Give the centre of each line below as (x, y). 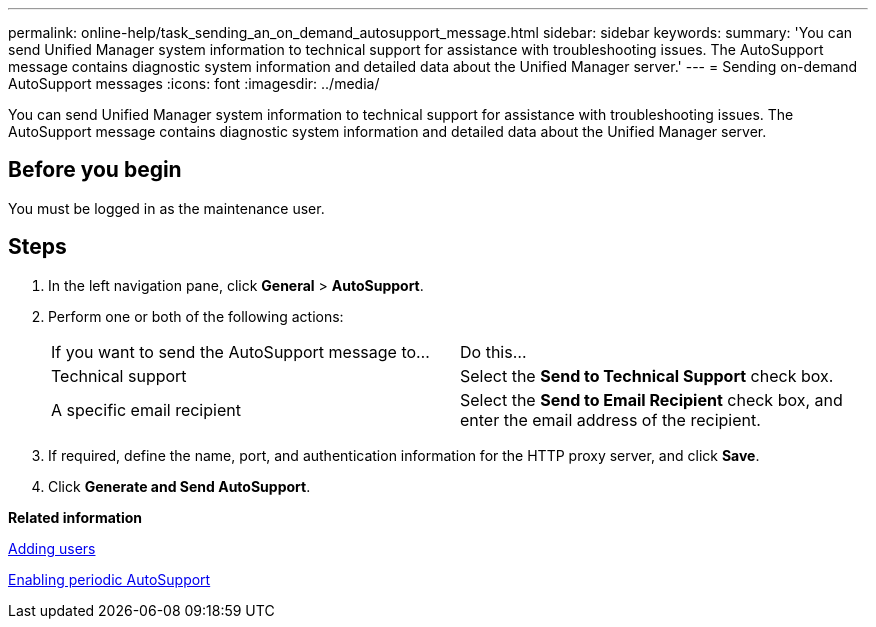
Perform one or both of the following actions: (196, 316)
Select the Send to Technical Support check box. (647, 375)
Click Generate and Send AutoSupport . (179, 486)
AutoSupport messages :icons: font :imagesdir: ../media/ (194, 83)
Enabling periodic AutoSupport (109, 579)
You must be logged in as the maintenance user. (166, 208)
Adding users (52, 548)
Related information (75, 517)
